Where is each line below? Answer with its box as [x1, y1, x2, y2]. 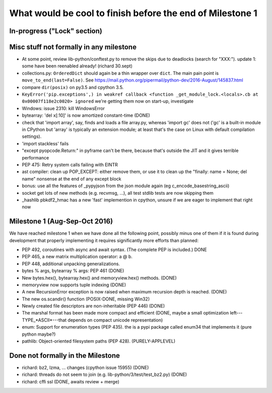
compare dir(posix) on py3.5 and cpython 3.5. [22, 84, 124, 90]
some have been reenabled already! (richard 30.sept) [22, 63, 133, 69]
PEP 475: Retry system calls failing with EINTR [22, 162, 118, 168]
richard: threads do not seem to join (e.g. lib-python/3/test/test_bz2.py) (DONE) [22, 371, 187, 377]
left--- [230, 310, 243, 316]
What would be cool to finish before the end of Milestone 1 [9, 8, 258, 19]
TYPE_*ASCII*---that [22, 317, 67, 323]
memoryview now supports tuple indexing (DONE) [22, 282, 126, 288]
